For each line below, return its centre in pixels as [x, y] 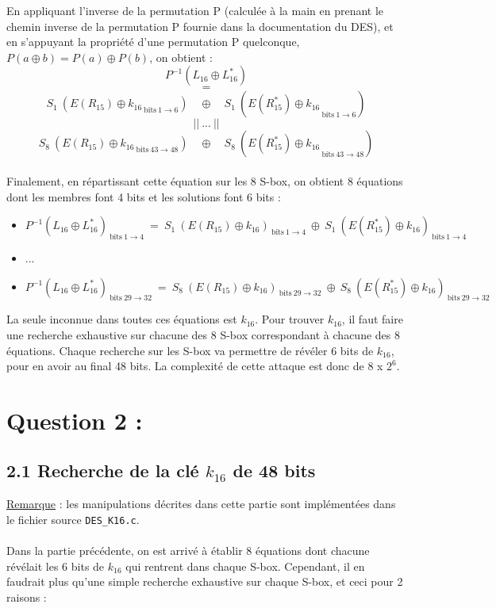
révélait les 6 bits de [56, 566]
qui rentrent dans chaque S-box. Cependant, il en [245, 566]
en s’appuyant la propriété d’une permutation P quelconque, [153, 42]
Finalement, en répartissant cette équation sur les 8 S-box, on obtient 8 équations [205, 180]
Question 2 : [75, 420]
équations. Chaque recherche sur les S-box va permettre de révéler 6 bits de [190, 350]
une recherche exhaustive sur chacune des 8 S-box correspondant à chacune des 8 [203, 334]
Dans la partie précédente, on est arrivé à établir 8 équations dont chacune [188, 551]
